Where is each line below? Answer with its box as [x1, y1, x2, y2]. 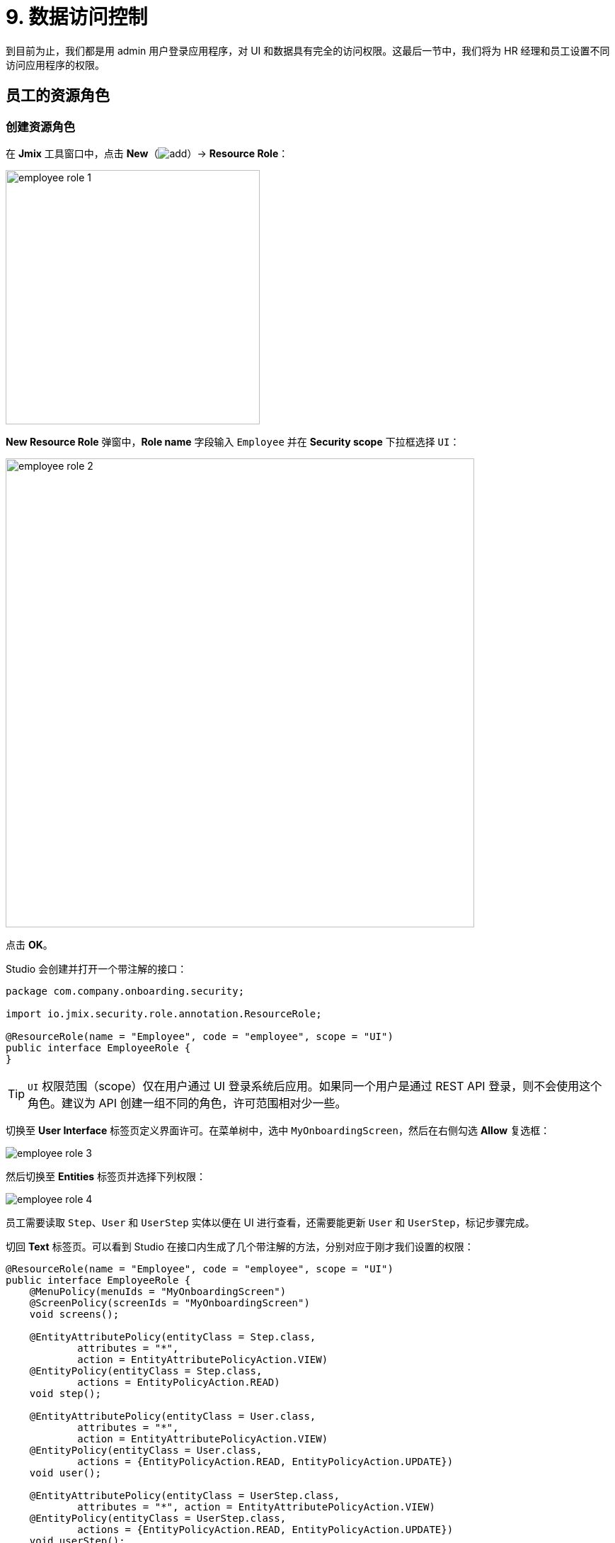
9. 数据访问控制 [6, 5, 148, 29]
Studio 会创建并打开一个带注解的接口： [6, 962, 188, 975]
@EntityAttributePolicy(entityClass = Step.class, [29, 1330, 316, 1343]
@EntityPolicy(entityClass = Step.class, [29, 1364, 263, 1377]
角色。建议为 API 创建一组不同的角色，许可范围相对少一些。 [28, 1095, 347, 1110]
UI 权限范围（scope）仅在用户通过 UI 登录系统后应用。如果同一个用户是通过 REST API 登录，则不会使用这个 [28, 1078, 602, 1093]
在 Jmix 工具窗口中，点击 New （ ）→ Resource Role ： [6, 147, 289, 159]
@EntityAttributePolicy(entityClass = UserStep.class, [29, 1489, 340, 1501]
